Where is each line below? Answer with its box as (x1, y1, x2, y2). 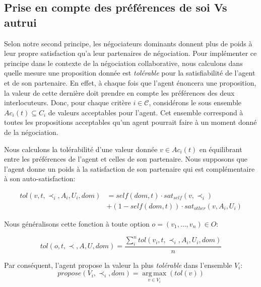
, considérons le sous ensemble (149, 97, 242, 108)
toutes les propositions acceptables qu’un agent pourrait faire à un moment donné (4, 117, 257, 127)
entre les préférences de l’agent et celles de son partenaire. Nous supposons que (4, 154, 247, 164)
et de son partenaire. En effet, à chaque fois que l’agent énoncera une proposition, (4, 77, 256, 88)
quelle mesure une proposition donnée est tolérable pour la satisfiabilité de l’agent (4, 67, 255, 78)
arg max (142, 270, 167, 277)
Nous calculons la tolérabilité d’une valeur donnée (4, 143, 158, 154)
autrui (4, 14, 37, 30)
